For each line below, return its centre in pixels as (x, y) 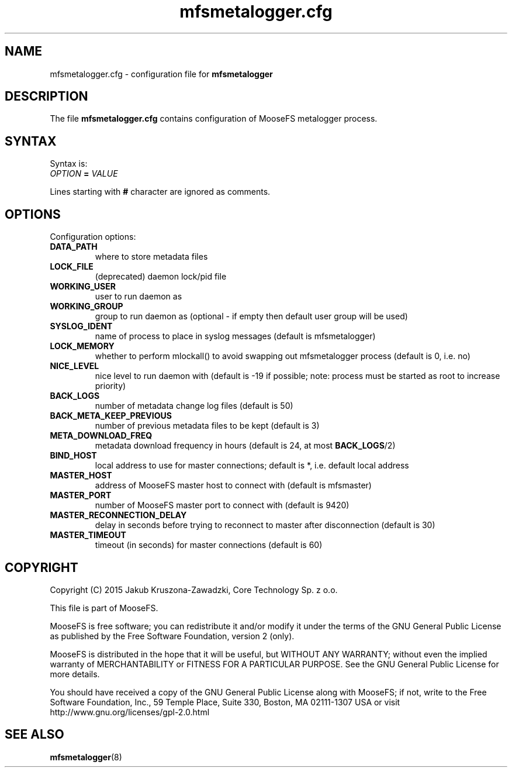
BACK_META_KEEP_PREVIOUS (111, 416)
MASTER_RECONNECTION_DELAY (118, 515)
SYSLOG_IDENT (81, 326)
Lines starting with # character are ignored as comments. (160, 192)
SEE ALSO (34, 735)
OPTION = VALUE (84, 174)
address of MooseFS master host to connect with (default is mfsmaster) (233, 485)
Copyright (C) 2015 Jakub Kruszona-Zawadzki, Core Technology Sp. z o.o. (194, 590)
